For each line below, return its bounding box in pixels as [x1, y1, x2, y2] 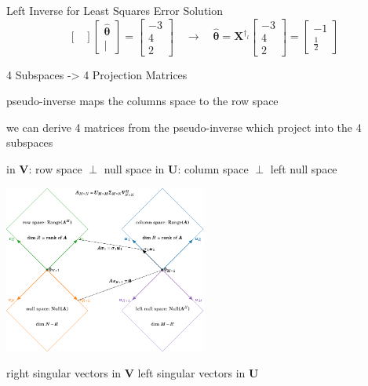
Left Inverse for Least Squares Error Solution [6, 2, 224, 18]
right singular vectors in [6, 365, 122, 381]
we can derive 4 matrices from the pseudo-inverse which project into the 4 [6, 118, 362, 135]
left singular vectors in [137, 365, 246, 381]
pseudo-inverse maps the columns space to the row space [6, 93, 279, 109]
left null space [270, 161, 337, 177]
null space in [104, 161, 165, 177]
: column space [177, 161, 249, 177]
